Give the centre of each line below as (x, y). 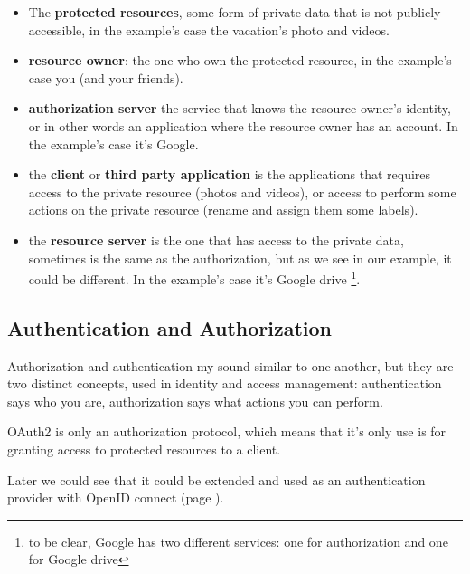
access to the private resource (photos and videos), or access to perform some (242, 191)
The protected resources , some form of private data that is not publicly (235, 12)
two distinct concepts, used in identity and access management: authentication (225, 383)
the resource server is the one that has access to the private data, (216, 239)
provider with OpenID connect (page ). (116, 497)
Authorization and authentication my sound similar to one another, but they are (230, 365)
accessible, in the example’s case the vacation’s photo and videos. (209, 29)
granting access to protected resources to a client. (144, 449)
